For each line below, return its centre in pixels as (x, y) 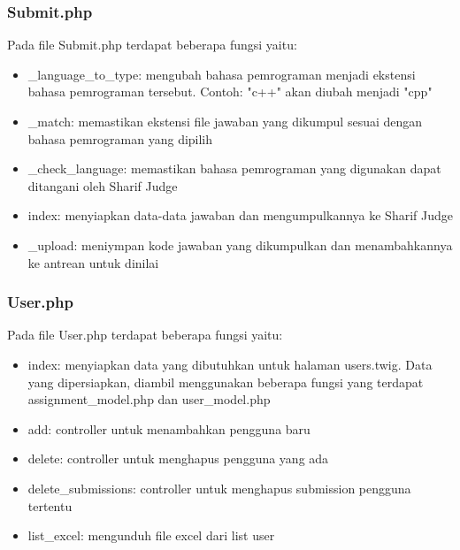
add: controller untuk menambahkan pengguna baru (169, 428)
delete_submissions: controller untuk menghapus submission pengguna (219, 488)
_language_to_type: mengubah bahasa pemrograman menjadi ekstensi (222, 74)
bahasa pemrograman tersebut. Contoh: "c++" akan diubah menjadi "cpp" (230, 92)
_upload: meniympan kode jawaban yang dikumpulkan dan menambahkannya (240, 244)
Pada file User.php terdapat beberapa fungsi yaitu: (145, 335)
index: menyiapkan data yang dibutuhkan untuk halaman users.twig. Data (230, 364)
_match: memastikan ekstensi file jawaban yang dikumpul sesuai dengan (225, 121)
